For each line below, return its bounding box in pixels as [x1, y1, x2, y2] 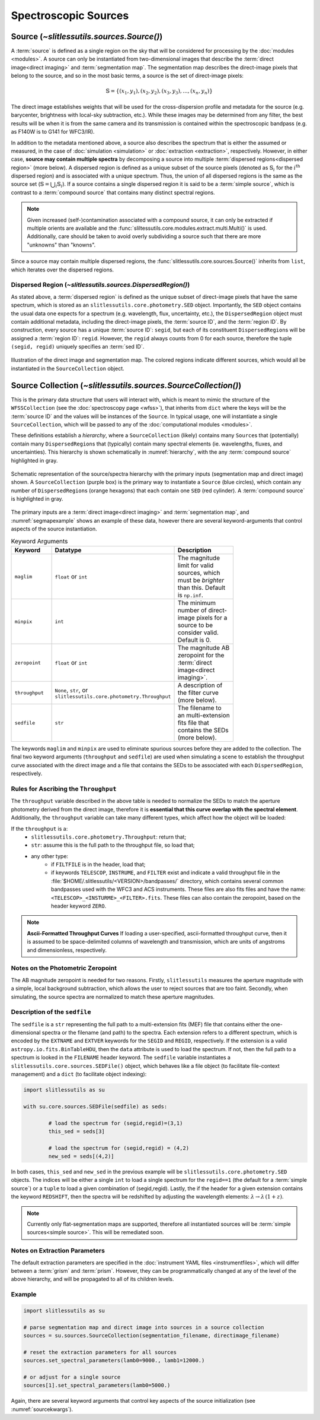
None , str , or [55, 686, 88, 694]
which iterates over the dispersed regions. [11, 266, 114, 273]
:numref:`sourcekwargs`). [11, 1405, 73, 1413]
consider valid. [177, 628, 219, 637]
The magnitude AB [177, 644, 230, 652]
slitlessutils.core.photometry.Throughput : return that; [31, 833, 187, 840]
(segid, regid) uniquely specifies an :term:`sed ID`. [11, 343, 145, 350]
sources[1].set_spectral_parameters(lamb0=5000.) [23, 1382, 171, 1389]
